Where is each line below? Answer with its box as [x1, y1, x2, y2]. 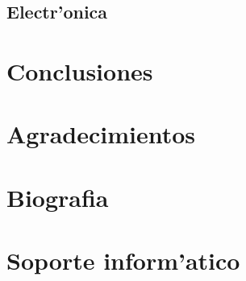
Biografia [6, 180, 109, 213]
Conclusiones [6, 54, 153, 87]
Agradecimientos [6, 118, 196, 151]
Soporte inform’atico [6, 244, 240, 277]
